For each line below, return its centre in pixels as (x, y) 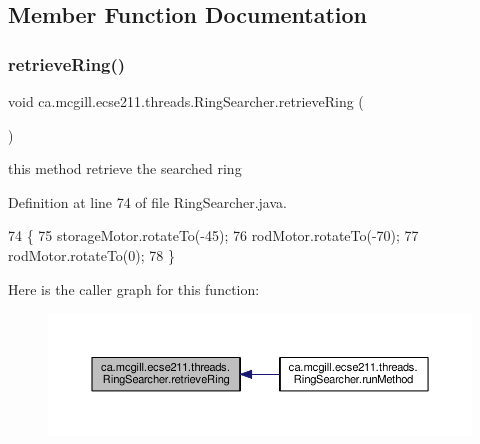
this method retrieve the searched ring (125, 168)
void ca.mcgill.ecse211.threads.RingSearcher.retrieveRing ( (186, 101)
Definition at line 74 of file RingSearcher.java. (147, 201)
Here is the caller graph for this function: (134, 288)
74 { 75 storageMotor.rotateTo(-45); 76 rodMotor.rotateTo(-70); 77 (213, 235)
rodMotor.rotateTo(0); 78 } (91, 254)
